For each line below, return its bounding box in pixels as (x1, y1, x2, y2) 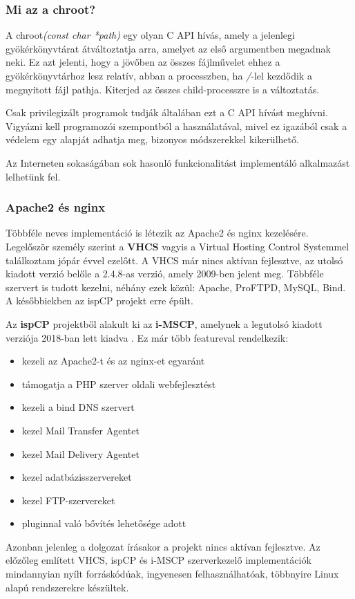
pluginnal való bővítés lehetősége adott (21, 516, 186, 531)
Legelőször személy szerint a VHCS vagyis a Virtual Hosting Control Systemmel (6, 239, 349, 253)
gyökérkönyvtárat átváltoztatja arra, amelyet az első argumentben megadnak (6, 41, 331, 55)
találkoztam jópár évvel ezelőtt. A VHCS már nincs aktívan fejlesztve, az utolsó (6, 252, 343, 267)
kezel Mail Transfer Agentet (21, 423, 140, 437)
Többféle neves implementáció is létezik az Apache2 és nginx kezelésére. (6, 225, 309, 240)
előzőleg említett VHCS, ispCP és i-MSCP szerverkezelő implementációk (6, 553, 311, 567)
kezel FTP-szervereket (21, 492, 115, 507)
